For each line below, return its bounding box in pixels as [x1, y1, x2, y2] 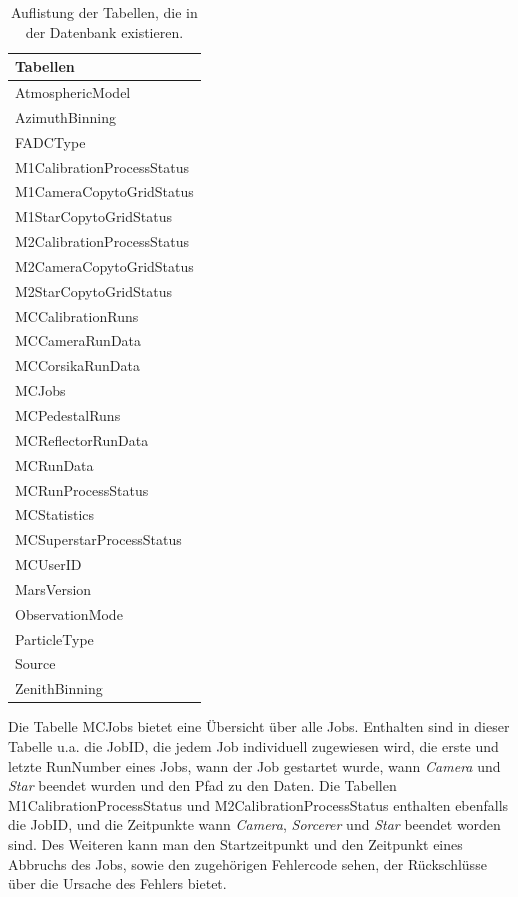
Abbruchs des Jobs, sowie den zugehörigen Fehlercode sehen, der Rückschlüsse [8, 853, 487, 874]
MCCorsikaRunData [15, 355, 140, 376]
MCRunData [15, 454, 94, 475]
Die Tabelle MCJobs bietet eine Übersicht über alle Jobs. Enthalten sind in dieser [8, 716, 510, 737]
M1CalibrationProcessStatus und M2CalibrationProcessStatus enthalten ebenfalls [8, 794, 509, 815]
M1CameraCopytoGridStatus [15, 181, 194, 202]
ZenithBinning [15, 678, 103, 699]
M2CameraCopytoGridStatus [15, 255, 194, 276]
